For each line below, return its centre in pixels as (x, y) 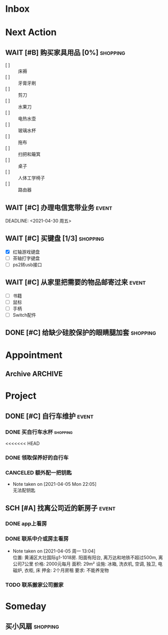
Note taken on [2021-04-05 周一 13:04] (54, 551)
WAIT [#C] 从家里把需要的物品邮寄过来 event (76, 282)
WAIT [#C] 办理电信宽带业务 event (59, 207)
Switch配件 (25, 315)
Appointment (34, 355)
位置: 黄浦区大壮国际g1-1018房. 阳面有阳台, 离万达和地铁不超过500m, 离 (88, 557)
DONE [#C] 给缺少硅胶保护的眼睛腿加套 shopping (81, 333)
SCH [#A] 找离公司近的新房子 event (61, 508)
